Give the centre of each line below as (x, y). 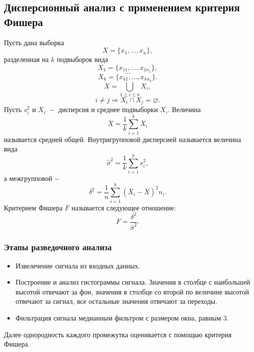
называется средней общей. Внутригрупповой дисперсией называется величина (123, 139)
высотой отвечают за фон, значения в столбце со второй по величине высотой (132, 291)
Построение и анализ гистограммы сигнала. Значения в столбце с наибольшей (133, 282)
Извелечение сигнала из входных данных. (78, 265)
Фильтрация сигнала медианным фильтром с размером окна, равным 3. (122, 317)
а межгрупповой (28, 178)
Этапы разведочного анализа (58, 247)
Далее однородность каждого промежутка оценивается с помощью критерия (118, 334)
